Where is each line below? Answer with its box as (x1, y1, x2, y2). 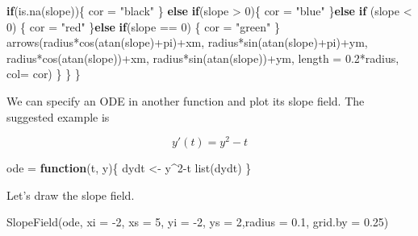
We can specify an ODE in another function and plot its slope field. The (6, 92, 365, 109)
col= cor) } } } (6, 65, 81, 82)
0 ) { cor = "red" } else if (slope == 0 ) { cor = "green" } (6, 18, 280, 35)
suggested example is (6, 108, 110, 125)
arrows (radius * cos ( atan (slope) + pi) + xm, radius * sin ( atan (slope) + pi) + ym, (6, 34, 368, 51)
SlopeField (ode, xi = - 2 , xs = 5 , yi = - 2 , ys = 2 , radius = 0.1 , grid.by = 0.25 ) (6, 213, 389, 230)
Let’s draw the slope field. (6, 186, 135, 203)
